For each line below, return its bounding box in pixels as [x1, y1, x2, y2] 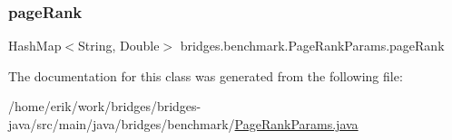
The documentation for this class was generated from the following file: [8, 66, 403, 85]
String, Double [78, 36, 160, 55]
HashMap [8, 36, 62, 55]
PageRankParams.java [234, 115, 359, 133]
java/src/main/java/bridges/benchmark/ [8, 115, 235, 133]
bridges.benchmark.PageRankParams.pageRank [180, 36, 445, 55]
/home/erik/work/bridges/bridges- [8, 97, 201, 116]
